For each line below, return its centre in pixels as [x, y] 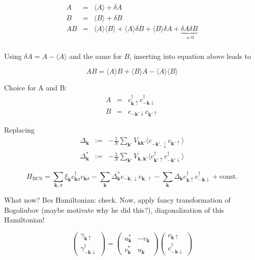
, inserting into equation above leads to [190, 56]
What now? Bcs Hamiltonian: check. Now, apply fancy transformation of [117, 199]
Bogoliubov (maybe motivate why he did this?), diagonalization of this [114, 209]
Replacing [20, 130]
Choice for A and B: [36, 88]
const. [229, 176]
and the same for [95, 56]
